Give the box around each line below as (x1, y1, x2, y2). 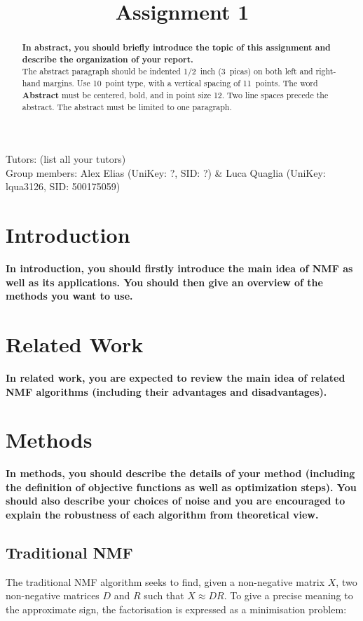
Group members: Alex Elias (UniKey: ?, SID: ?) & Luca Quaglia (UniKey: (6, 165, 326, 180)
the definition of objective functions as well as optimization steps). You (6, 479, 357, 494)
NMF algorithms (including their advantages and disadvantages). (6, 384, 327, 399)
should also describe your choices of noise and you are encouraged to (6, 493, 345, 508)
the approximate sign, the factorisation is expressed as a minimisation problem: (6, 602, 347, 616)
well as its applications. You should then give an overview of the (6, 274, 323, 289)
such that (144, 588, 184, 603)
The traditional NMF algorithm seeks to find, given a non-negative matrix (6, 574, 325, 589)
